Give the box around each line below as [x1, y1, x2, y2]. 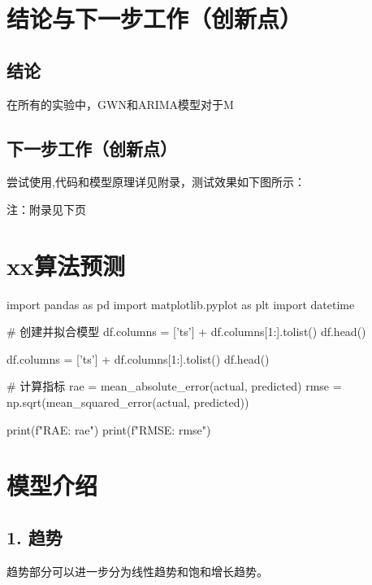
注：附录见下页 [6, 200, 86, 217]
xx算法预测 [6, 248, 125, 282]
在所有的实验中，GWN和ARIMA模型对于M [6, 95, 234, 112]
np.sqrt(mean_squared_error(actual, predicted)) [6, 394, 249, 411]
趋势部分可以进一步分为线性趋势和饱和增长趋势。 [6, 562, 268, 579]
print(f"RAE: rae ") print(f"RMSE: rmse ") [6, 421, 211, 438]
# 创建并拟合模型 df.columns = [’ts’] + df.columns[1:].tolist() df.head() [6, 323, 366, 340]
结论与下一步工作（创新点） [6, 2, 303, 35]
